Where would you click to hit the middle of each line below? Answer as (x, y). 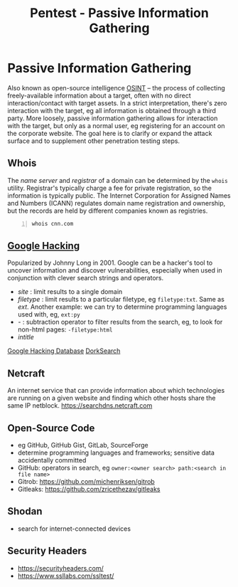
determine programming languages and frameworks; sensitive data (116, 453)
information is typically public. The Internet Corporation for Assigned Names (119, 195)
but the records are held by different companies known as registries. (108, 211)
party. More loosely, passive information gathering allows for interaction (113, 118)
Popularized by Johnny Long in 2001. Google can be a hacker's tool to (110, 263)
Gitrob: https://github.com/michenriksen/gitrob (86, 482)
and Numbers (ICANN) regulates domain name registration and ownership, (117, 203)
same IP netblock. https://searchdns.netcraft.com (80, 406)
